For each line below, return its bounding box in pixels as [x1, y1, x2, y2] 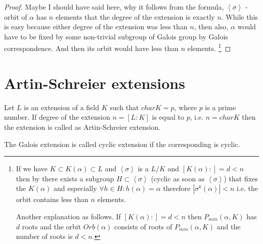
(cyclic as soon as [151, 173, 205, 183]
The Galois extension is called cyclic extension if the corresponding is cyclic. [4, 138, 240, 149]
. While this [221, 11, 258, 22]
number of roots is [16, 231, 73, 241]
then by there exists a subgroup [16, 173, 114, 183]
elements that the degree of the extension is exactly [55, 11, 215, 22]
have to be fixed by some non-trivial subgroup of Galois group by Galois [4, 31, 228, 41]
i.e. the [237, 183, 258, 193]
